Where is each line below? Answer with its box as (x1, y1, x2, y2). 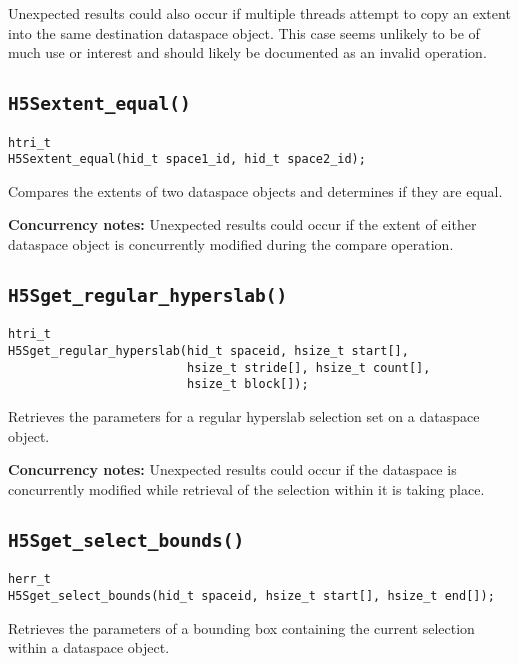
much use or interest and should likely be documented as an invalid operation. (8, 42, 487, 63)
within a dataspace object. (8, 637, 170, 658)
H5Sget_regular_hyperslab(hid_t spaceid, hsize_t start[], (8, 344, 409, 359)
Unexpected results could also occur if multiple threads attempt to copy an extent (8, 3, 511, 23)
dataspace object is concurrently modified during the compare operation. (8, 234, 454, 255)
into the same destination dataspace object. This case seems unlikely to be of (8, 22, 480, 43)
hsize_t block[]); (186, 377, 309, 392)
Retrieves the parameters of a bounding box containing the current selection (8, 617, 475, 638)
